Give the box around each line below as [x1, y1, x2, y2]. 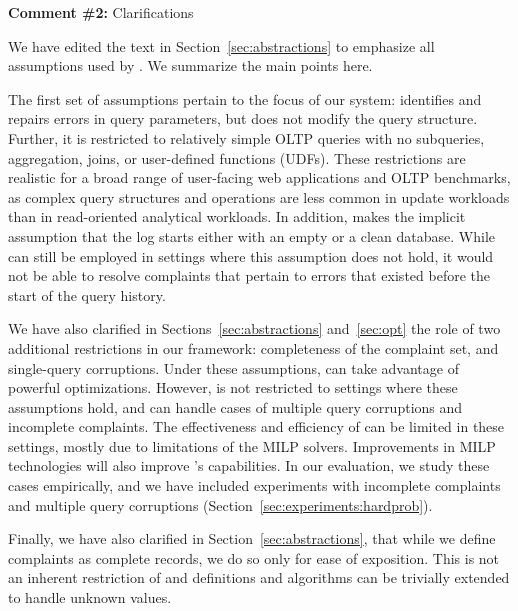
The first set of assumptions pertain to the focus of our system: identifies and [8, 88, 482, 109]
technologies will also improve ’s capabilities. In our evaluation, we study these [8, 455, 490, 476]
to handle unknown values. [8, 587, 172, 608]
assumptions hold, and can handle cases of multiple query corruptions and [8, 396, 463, 417]
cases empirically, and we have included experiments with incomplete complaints [8, 475, 501, 496]
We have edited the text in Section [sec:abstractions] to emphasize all [8, 35, 435, 56]
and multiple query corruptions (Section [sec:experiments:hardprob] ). [8, 494, 433, 515]
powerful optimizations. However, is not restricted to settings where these [8, 377, 458, 398]
